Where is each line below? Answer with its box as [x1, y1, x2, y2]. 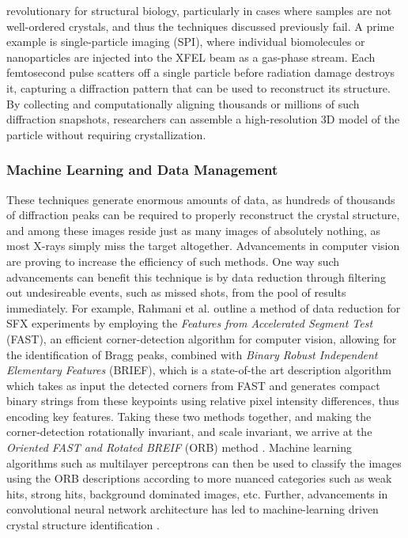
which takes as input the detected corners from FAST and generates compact [6, 377, 380, 393]
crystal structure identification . [6, 517, 160, 533]
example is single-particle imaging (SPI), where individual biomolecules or [6, 33, 365, 50]
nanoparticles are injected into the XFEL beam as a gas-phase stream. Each [6, 48, 376, 65]
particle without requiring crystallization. [6, 126, 206, 142]
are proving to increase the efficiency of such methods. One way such [6, 252, 340, 269]
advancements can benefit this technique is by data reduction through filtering [6, 268, 386, 285]
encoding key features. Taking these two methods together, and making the [6, 407, 372, 424]
